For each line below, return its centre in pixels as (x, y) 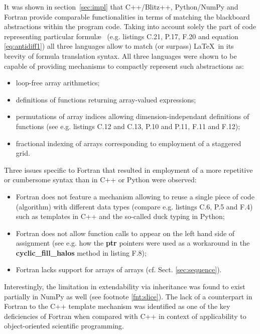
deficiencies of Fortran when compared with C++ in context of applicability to (125, 316)
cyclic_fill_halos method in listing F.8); (81, 252)
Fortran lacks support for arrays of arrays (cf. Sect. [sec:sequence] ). (119, 269)
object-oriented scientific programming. (64, 326)
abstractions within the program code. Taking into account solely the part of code (130, 26)
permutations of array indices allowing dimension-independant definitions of (133, 116)
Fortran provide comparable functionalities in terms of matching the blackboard (127, 16)
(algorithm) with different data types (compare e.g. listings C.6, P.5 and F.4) (134, 206)
